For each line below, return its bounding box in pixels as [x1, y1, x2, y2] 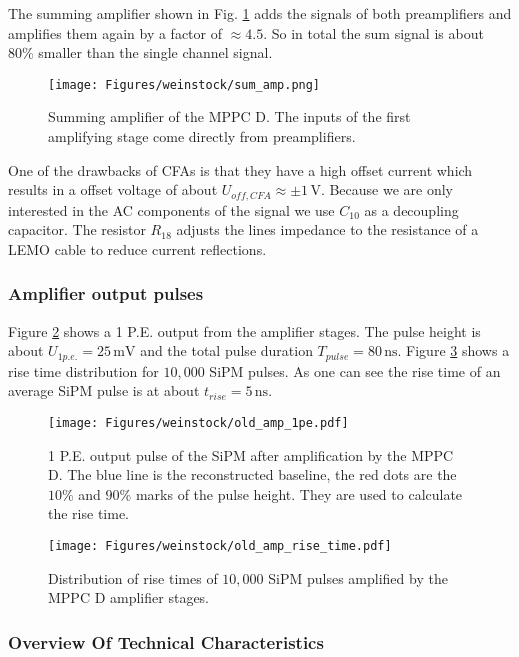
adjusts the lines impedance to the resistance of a [176, 219, 479, 240]
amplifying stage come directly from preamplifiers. [48, 126, 356, 147]
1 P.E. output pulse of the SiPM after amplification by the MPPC [48, 444, 454, 465]
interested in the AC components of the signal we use [8, 199, 335, 220]
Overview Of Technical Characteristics [8, 629, 324, 654]
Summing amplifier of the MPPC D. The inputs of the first [48, 106, 411, 127]
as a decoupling [364, 199, 459, 220]
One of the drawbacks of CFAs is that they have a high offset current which [8, 159, 473, 180]
